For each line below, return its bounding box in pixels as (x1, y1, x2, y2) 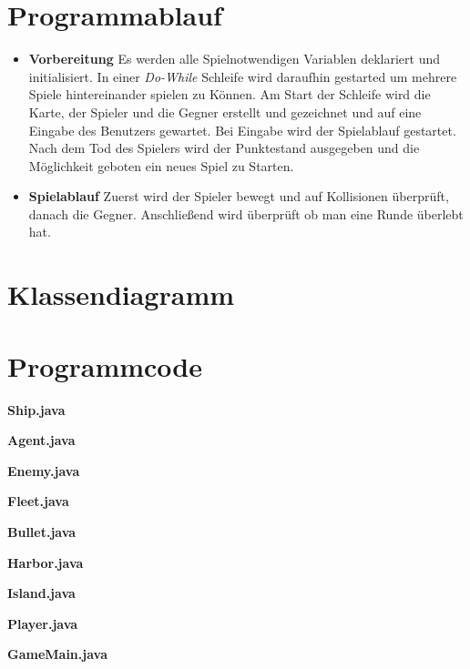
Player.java (7, 613, 78, 633)
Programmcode (7, 347, 203, 384)
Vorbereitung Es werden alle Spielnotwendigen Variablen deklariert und (28, 49, 441, 68)
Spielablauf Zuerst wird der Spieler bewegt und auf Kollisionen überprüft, (28, 187, 449, 206)
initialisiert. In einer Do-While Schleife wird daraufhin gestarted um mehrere (28, 66, 457, 86)
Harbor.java (7, 552, 84, 572)
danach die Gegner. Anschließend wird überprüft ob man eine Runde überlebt (28, 204, 464, 223)
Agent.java (7, 431, 76, 450)
